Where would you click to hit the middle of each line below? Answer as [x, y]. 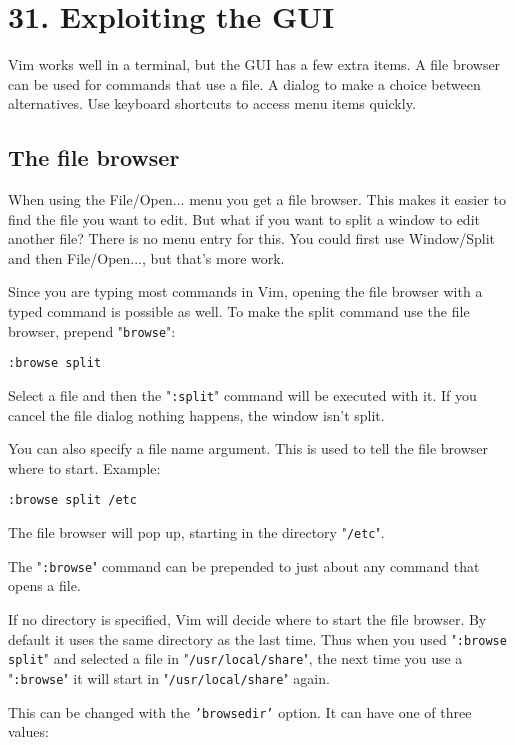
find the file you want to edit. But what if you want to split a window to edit [244, 218]
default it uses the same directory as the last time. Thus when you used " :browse [257, 638]
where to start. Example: [84, 467]
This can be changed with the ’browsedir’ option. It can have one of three [240, 711]
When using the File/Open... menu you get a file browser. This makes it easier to [257, 199]
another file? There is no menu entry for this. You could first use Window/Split [252, 238]
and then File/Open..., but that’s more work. [146, 257]
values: [28, 731]
